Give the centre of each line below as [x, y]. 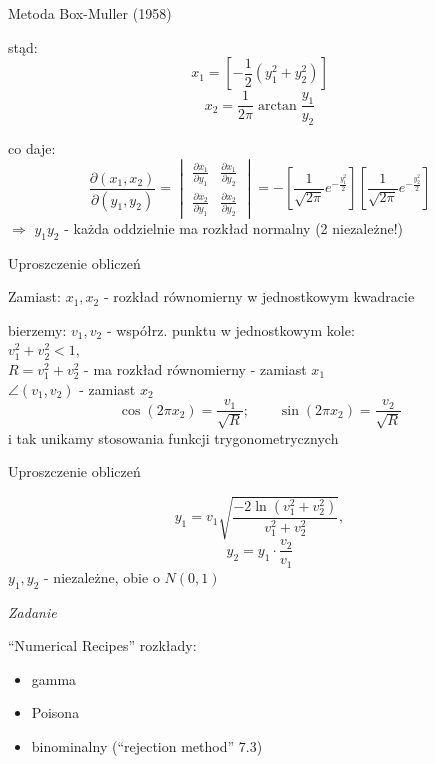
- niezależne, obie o [102, 576]
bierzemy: [37, 329]
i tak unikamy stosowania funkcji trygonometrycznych [173, 437]
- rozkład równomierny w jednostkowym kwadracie [259, 296]
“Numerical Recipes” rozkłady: [102, 645]
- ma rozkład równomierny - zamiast [195, 369]
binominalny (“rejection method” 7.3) [147, 746]
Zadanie [32, 611]
